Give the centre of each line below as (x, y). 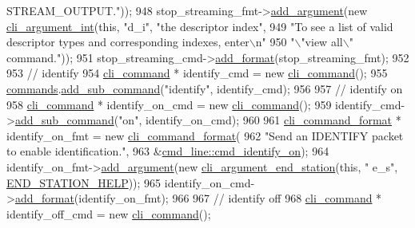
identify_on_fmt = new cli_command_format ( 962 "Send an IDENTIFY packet (205, 135)
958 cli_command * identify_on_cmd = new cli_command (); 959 (169, 104)
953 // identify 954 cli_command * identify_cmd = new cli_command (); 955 (197, 73)
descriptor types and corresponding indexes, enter (128, 42)
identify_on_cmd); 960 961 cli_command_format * (273, 120)
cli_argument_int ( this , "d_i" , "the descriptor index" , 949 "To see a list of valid (200, 26)
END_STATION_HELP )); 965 (84, 182)
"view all (322, 42)
